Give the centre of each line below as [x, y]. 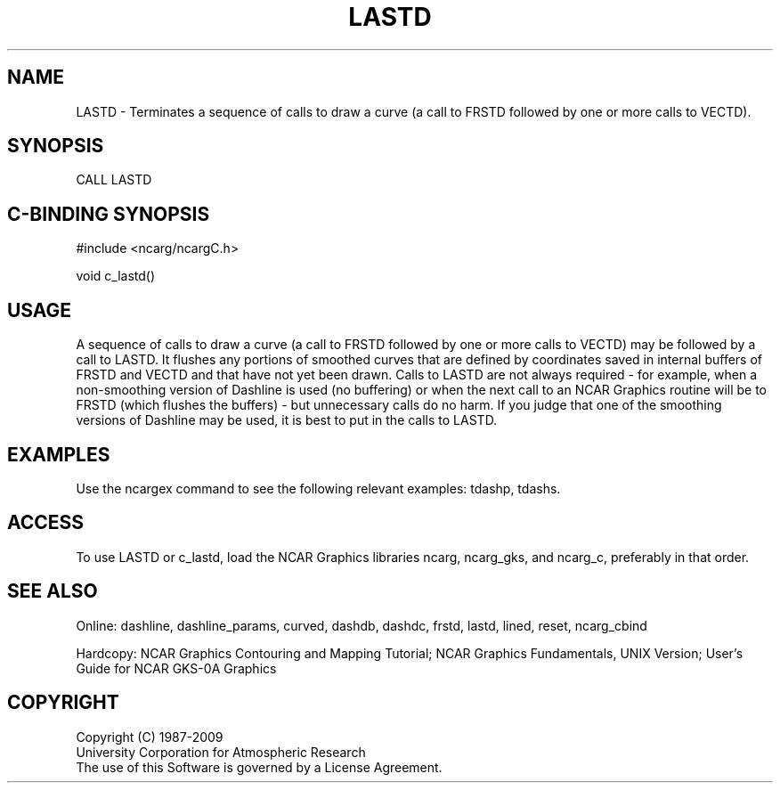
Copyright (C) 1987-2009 [150, 737]
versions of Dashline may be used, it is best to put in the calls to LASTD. [287, 420]
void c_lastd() [116, 276]
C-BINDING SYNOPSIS [109, 214]
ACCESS [46, 523]
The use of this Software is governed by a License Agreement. [259, 767]
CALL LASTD [114, 180]
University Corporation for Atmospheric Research [221, 752]
